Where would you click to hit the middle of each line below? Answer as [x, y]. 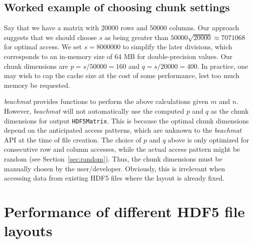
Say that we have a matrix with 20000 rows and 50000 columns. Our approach [122, 28]
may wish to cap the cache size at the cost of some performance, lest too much [122, 75]
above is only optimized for [208, 139]
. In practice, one [222, 66]
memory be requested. [37, 85]
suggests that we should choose [50, 37]
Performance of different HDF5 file [125, 211]
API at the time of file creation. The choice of [73, 139]
